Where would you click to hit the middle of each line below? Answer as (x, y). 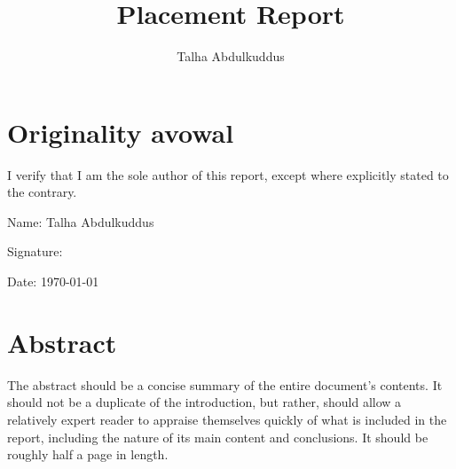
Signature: (35, 251)
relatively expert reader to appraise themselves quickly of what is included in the (227, 419)
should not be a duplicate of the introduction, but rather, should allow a (204, 402)
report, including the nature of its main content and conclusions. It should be (218, 437)
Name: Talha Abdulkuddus (81, 221)
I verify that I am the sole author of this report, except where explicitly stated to (228, 174)
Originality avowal (121, 132)
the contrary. (42, 192)
